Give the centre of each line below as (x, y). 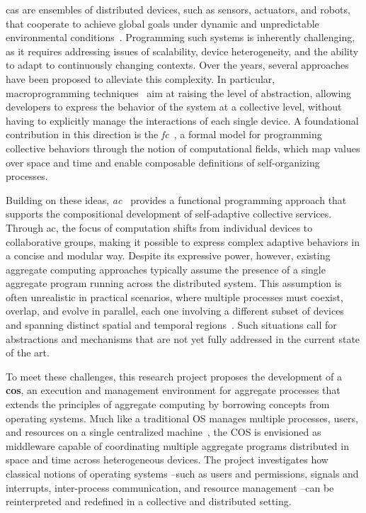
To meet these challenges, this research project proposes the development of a (174, 376)
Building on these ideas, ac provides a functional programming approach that (176, 199)
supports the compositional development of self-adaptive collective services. (169, 214)
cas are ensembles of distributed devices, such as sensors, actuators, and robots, (178, 9)
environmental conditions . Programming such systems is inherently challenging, (181, 37)
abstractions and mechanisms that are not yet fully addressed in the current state (183, 338)
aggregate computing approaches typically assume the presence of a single (166, 269)
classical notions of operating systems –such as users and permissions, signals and (182, 473)
